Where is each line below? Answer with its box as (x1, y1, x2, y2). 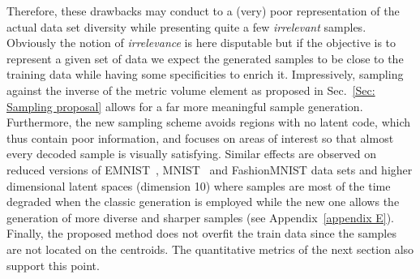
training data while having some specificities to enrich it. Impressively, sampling (6, 66, 404, 83)
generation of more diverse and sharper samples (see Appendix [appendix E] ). (6, 208, 394, 225)
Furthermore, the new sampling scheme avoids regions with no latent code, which (6, 114, 411, 131)
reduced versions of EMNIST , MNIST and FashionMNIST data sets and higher (6, 161, 413, 178)
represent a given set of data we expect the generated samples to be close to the (6, 49, 404, 67)
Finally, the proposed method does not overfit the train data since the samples (6, 225, 396, 242)
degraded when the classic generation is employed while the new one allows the (6, 193, 400, 210)
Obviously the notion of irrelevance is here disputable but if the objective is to (6, 34, 396, 51)
